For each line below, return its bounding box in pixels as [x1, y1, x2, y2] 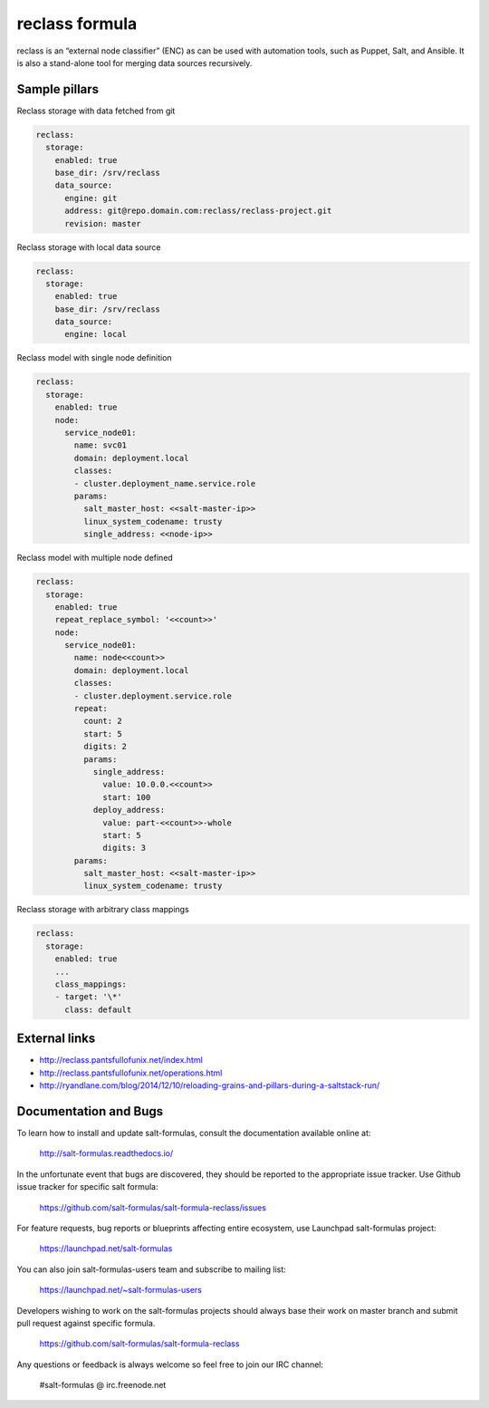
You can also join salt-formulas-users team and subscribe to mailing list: [16, 1264, 287, 1275]
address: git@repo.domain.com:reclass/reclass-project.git [64, 206, 332, 217]
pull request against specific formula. [16, 1317, 156, 1328]
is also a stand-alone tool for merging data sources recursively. [16, 57, 253, 68]
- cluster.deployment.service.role [73, 690, 233, 701]
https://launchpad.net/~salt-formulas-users [39, 1285, 203, 1296]
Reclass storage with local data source [16, 241, 161, 253]
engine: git [64, 193, 118, 203]
